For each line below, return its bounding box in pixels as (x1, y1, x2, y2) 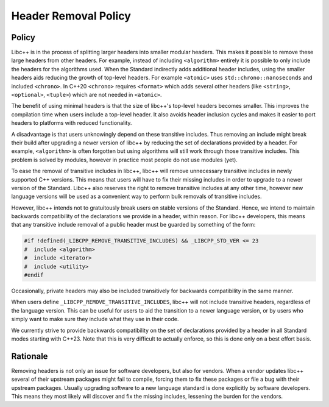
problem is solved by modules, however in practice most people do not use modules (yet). (11, 156, 238, 163)
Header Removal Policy (11, 9, 131, 23)
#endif (24, 272, 44, 278)
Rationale (11, 351, 48, 361)
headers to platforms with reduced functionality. (11, 119, 132, 127)
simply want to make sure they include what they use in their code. (11, 316, 179, 323)
